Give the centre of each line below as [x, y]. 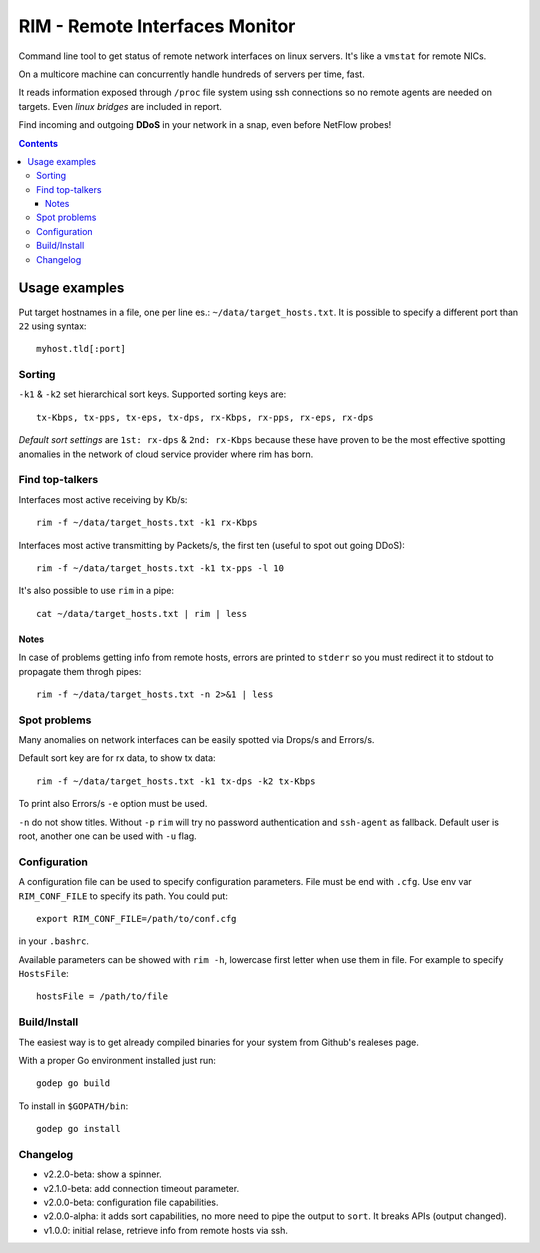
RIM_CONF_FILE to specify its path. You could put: [123, 896]
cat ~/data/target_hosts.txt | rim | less [142, 613]
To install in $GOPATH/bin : [73, 1106]
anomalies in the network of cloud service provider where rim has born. [166, 454]
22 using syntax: [52, 326]
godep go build [73, 1083]
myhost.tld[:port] [81, 349]
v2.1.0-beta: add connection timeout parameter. [141, 1188]
